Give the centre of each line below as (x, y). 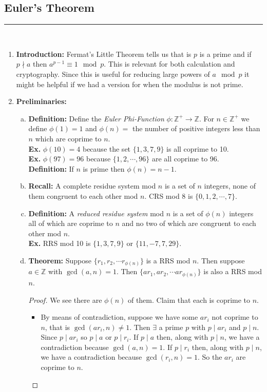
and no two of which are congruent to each (189, 223)
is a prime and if (225, 54)
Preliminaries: (41, 101)
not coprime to (235, 317)
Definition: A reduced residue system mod (96, 213)
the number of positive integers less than (196, 128)
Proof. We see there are (65, 300)
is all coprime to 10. (198, 148)
